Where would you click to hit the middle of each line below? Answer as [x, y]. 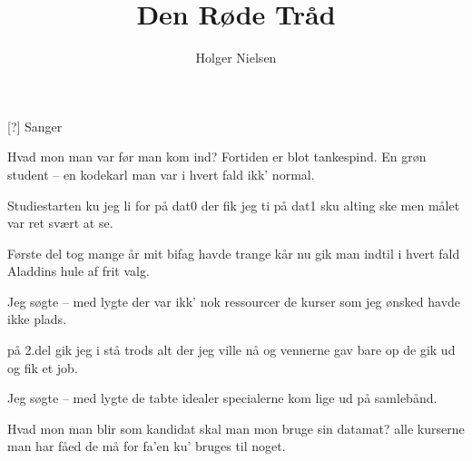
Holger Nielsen [236, 58]
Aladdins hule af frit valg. [79, 271]
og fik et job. [43, 367]
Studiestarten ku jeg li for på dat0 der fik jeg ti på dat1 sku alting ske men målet [234, 205]
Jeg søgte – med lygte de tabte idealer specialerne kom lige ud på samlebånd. [222, 398]
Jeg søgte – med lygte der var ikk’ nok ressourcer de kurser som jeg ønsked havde [234, 301]
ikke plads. [37, 319]
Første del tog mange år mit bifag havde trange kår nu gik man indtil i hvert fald [234, 253]
